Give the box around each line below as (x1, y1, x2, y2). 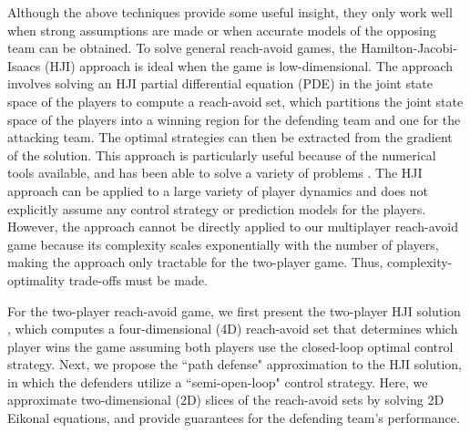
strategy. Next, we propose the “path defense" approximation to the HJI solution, (7, 355, 462, 374)
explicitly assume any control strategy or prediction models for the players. (7, 199, 426, 218)
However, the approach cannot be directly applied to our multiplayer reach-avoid (7, 217, 458, 236)
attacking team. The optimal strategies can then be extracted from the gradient (7, 128, 453, 147)
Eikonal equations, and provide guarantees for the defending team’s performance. (7, 408, 460, 428)
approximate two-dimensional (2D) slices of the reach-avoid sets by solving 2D (7, 390, 444, 409)
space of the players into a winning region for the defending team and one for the (7, 109, 461, 129)
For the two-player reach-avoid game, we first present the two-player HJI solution (7, 301, 461, 320)
